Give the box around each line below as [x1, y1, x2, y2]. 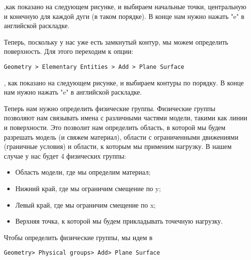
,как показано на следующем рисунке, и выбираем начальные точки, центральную [4, 1, 247, 11]
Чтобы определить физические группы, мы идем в [4, 232, 153, 242]
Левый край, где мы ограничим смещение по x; [15, 199, 156, 210]
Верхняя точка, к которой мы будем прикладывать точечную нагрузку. [15, 216, 223, 226]
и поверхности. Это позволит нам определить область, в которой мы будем [4, 122, 226, 132]
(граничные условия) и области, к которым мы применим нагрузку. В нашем [4, 141, 232, 151]
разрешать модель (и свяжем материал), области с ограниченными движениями [4, 131, 238, 142]
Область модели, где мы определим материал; [15, 167, 151, 177]
